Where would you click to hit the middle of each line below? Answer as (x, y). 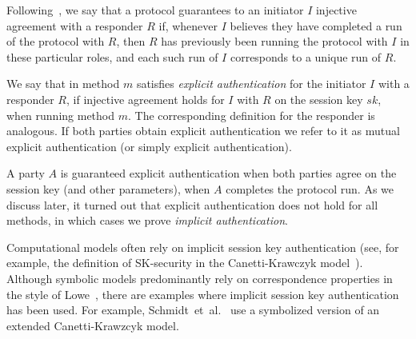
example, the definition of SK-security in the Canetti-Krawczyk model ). (185, 263)
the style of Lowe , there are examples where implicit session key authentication (203, 294)
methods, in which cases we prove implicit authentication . (147, 220)
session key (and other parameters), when (108, 188)
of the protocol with (56, 41)
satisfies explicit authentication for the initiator (251, 84)
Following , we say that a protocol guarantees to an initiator (155, 10)
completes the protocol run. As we (310, 188)
